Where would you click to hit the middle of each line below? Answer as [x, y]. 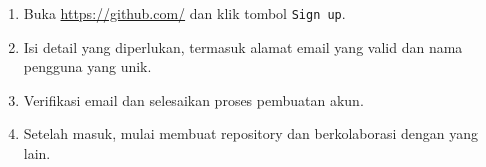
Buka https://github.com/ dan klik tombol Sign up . [184, 13]
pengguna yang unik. [87, 66]
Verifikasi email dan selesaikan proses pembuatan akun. [193, 99]
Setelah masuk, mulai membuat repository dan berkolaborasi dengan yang [251, 133]
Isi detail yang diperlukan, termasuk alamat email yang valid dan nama [243, 46]
